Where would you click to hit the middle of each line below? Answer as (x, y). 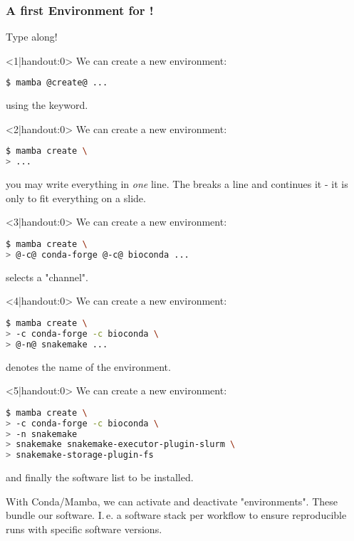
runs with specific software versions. (84, 529)
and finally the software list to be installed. (100, 477)
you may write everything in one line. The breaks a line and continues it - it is (177, 184)
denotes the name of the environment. (88, 366)
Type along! (32, 37)
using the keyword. (47, 105)
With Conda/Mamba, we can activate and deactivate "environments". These (172, 501)
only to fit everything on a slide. (76, 198)
